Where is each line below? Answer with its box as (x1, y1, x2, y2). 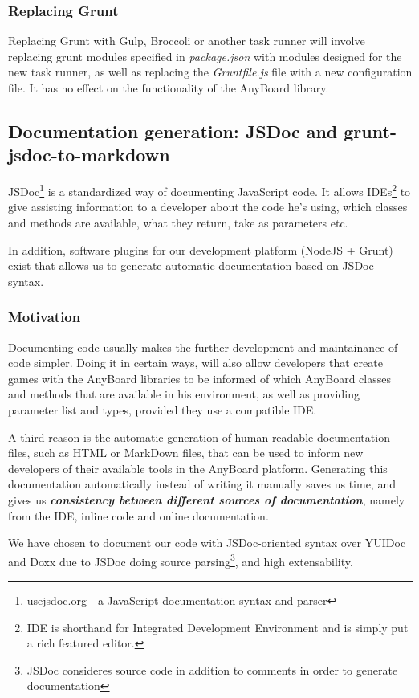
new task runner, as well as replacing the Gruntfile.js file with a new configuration (8, 63, 413, 80)
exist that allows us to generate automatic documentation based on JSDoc (8, 257, 374, 274)
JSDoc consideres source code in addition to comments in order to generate (26, 661, 398, 678)
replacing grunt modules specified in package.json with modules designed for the (8, 47, 402, 64)
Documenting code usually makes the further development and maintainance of (8, 338, 398, 355)
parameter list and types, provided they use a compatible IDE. (8, 402, 317, 418)
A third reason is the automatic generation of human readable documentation (8, 428, 390, 445)
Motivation (8, 307, 81, 327)
